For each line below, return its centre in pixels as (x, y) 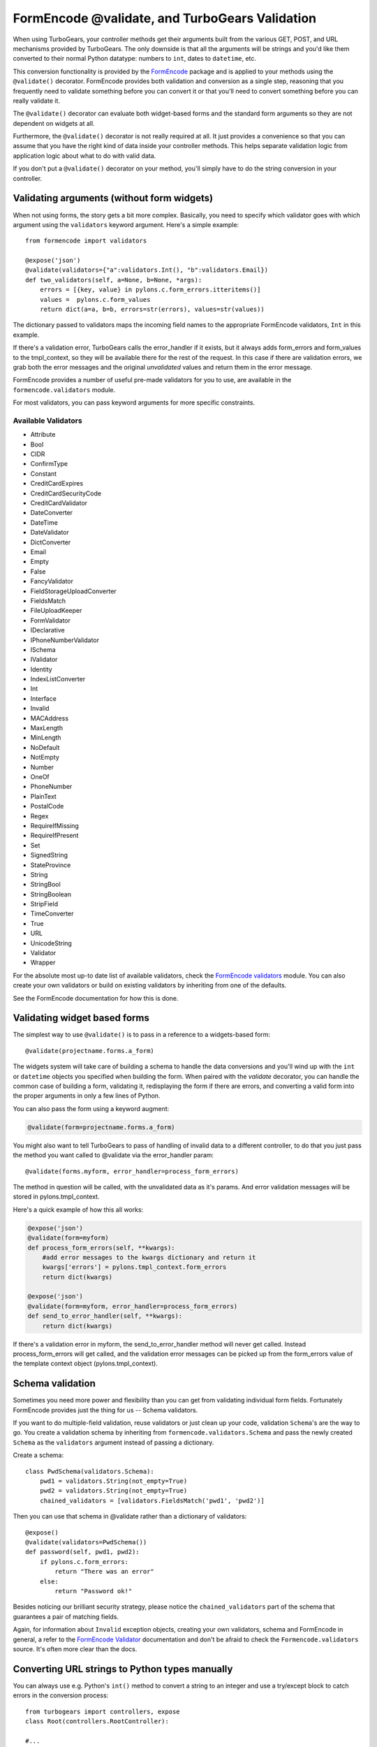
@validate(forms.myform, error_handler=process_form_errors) (132, 1171)
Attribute (43, 435)
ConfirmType (49, 464)
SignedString (49, 855)
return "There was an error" (105, 1572)
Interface (44, 698)
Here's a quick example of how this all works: (78, 1210)
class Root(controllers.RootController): (97, 1721)
